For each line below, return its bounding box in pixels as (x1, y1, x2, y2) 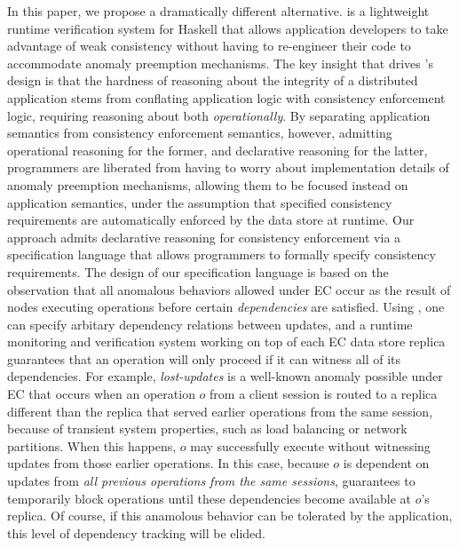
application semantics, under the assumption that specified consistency (7, 193, 392, 211)
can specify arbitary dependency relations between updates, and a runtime (7, 314, 413, 333)
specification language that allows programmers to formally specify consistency (7, 245, 436, 264)
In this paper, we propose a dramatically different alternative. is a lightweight (7, 2, 430, 20)
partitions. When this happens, (7, 436, 177, 455)
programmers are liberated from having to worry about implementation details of (7, 158, 449, 177)
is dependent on (343, 454, 430, 473)
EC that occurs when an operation (7, 385, 195, 403)
